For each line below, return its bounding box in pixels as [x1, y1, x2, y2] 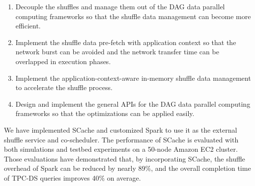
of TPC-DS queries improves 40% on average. [4, 172, 141, 183]
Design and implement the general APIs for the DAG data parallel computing [15, 98, 251, 109]
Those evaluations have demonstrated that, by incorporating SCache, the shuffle [4, 153, 245, 163]
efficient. [15, 21, 41, 31]
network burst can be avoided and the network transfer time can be [15, 46, 219, 57]
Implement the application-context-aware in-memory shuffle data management [15, 72, 251, 83]
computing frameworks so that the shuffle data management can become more [15, 11, 251, 21]
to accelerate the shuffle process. [15, 82, 113, 93]
